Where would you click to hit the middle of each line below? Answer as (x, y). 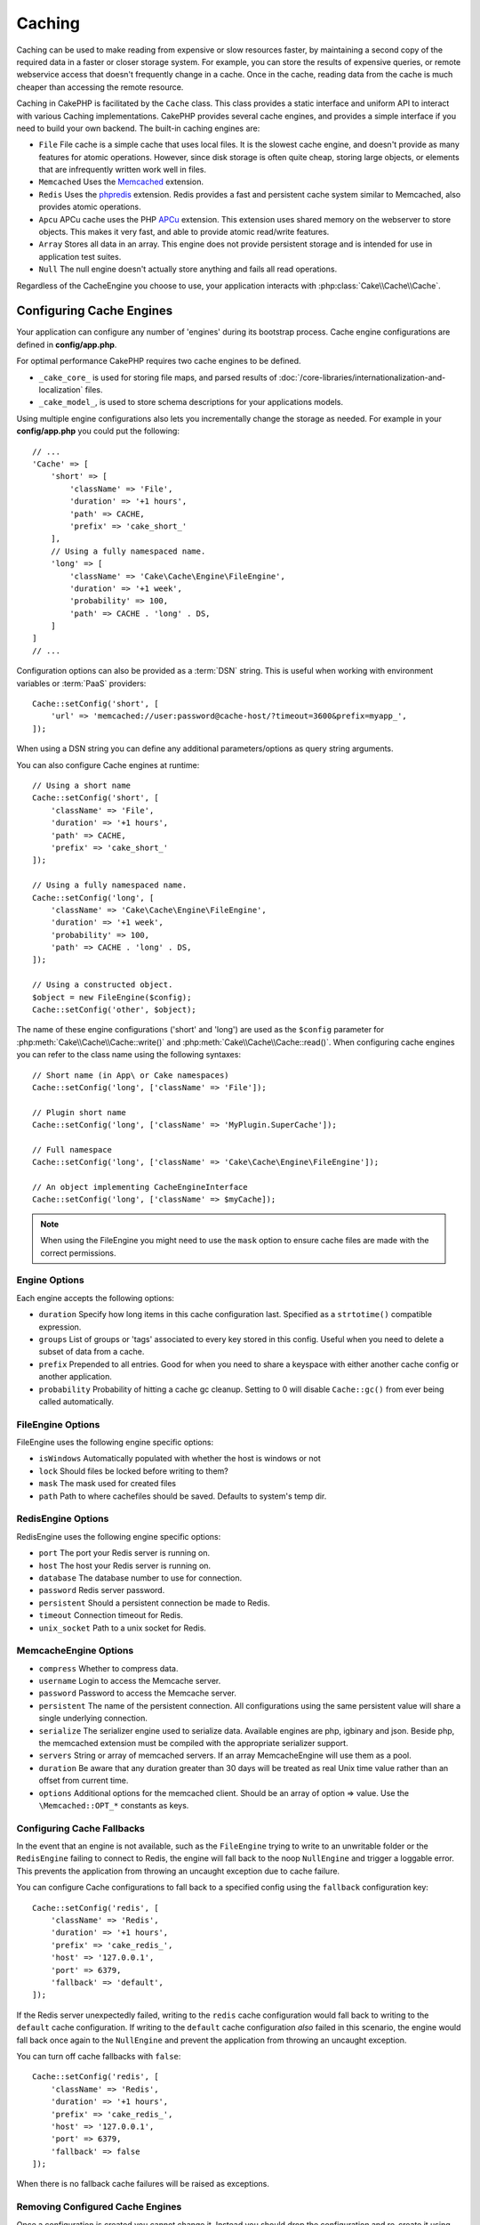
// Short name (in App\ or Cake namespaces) (131, 1075)
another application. (76, 1377)
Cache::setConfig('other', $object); (115, 1010)
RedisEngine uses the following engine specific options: (119, 1536)
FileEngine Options (58, 1424)
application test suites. (80, 256)
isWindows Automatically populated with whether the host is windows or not (180, 1459)
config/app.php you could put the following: (98, 431)
